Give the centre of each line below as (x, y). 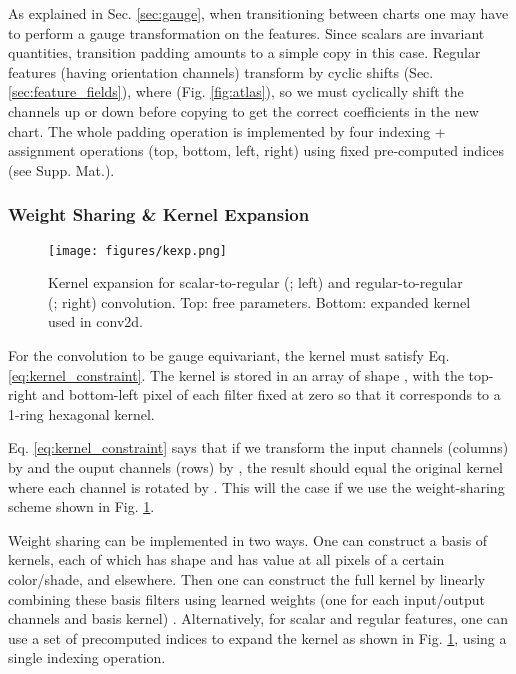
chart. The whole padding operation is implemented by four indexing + (227, 130)
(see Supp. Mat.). (61, 169)
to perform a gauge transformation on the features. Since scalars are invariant (246, 32)
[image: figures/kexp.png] (137, 250)
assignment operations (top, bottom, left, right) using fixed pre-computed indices (256, 150)
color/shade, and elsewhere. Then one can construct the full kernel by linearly (247, 578)
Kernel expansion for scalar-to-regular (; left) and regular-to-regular (255, 282)
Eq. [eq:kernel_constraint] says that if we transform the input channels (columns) (258, 447)
